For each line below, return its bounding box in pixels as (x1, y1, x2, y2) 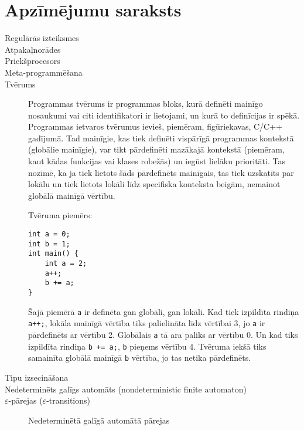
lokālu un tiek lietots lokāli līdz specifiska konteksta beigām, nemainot (28, 178, 281, 190)
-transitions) (46, 394, 90, 407)
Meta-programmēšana (5, 66, 83, 78)
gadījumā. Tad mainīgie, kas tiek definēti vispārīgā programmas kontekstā (28, 131, 294, 144)
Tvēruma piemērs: (28, 209, 93, 221)
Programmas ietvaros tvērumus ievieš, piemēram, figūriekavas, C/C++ (28, 120, 282, 133)
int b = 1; (28, 239, 70, 248)
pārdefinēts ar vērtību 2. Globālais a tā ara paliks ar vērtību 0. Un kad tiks (28, 328, 298, 340)
